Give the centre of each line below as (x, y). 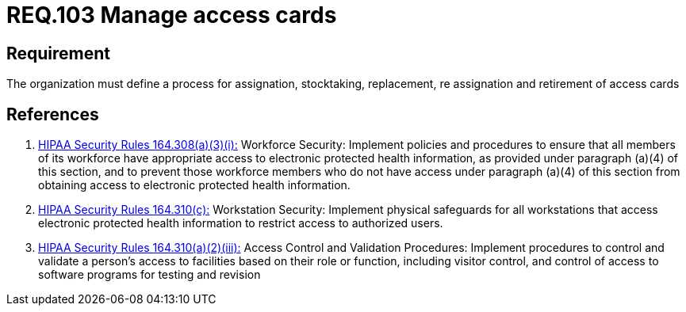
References (53, 114)
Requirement (59, 53)
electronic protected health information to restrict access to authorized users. (241, 223)
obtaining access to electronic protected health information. (194, 185)
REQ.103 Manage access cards (172, 15)
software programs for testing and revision (149, 275)
